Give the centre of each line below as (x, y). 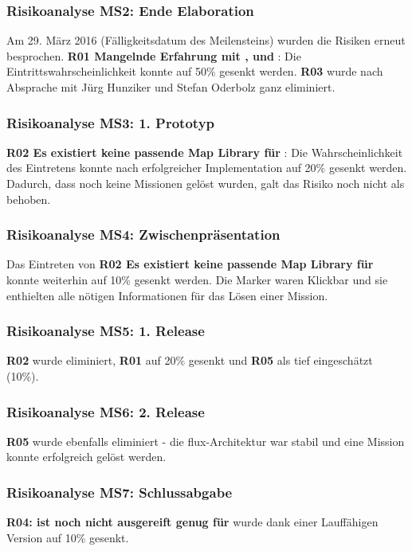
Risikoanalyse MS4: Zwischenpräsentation (143, 234)
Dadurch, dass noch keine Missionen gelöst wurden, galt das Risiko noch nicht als (206, 183)
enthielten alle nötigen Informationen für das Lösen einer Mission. (167, 295)
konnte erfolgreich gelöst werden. (86, 457)
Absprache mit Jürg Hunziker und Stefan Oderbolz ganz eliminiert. (171, 87)
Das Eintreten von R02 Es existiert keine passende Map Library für (190, 264)
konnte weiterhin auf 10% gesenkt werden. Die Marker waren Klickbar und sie (197, 279)
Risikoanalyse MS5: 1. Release (106, 331)
